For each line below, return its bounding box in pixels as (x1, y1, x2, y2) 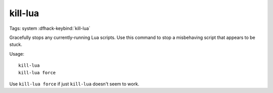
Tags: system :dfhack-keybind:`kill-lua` (9, 25, 90, 31)
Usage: (9, 51, 25, 57)
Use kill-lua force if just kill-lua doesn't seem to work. (9, 81, 140, 87)
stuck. (9, 41, 22, 48)
